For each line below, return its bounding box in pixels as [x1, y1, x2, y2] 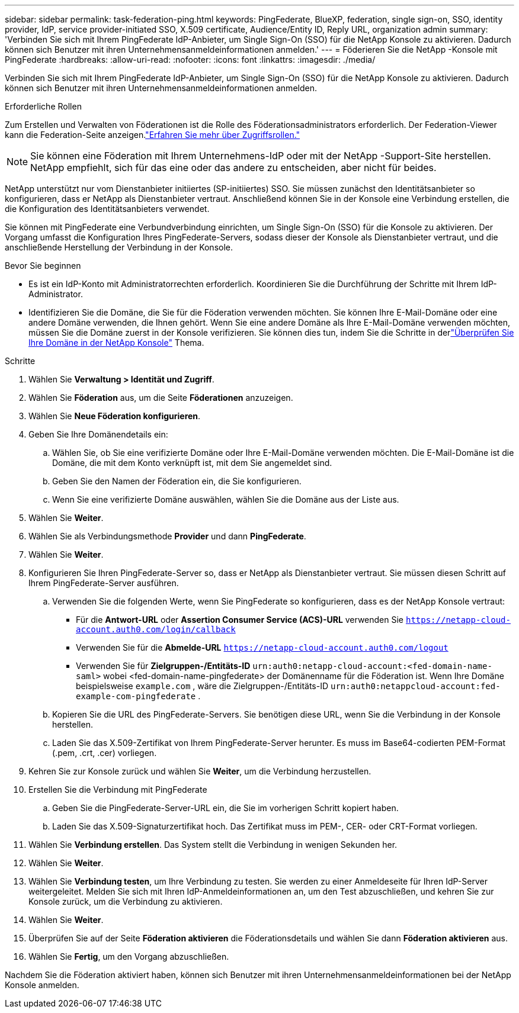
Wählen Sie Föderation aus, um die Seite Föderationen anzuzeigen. [28, 393, 293, 403]
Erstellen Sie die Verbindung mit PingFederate [28, 784, 207, 795]
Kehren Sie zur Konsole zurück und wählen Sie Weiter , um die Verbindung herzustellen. [28, 766, 371, 776]
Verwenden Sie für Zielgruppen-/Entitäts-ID [76, 661, 251, 671]
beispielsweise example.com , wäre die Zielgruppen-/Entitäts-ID [76, 681, 329, 691]
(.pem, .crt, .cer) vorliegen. [52, 748, 157, 758]
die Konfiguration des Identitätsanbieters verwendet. [5, 204, 210, 214]
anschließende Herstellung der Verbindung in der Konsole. [5, 242, 233, 252]
